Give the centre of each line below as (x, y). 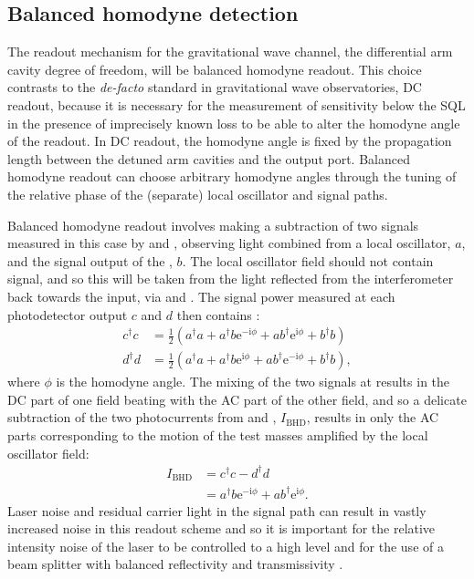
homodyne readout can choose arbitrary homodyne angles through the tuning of (232, 176)
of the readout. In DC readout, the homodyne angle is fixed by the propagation (230, 141)
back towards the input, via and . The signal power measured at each (201, 296)
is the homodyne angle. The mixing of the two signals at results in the (253, 382)
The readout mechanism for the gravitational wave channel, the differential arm (230, 52)
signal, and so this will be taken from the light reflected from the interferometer (231, 279)
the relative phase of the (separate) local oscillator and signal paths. (198, 194)
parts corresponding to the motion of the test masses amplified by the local (218, 434)
